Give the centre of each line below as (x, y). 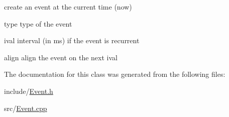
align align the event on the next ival (61, 57)
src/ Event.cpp (26, 108)
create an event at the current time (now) (68, 7)
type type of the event (38, 23)
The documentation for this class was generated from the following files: (115, 74)
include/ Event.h (29, 91)
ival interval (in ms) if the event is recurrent (72, 40)
